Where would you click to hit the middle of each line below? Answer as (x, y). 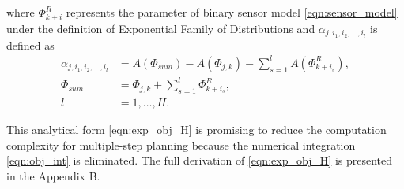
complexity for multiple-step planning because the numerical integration (181, 145)
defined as (30, 44)
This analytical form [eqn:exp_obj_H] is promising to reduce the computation (196, 130)
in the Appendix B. (53, 175)
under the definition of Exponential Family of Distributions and (161, 28)
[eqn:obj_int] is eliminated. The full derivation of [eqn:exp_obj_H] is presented (200, 160)
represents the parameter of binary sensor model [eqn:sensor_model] (232, 12)
